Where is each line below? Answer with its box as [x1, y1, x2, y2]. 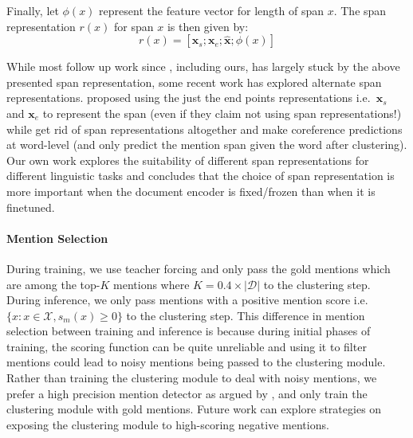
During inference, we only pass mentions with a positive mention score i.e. [6, 291, 368, 308]
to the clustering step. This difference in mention [126, 307, 365, 323]
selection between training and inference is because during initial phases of [6, 323, 371, 339]
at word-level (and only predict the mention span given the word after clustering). [6, 136, 407, 153]
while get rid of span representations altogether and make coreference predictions [6, 120, 403, 137]
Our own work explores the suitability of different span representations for [6, 151, 369, 168]
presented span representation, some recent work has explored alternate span [6, 73, 382, 90]
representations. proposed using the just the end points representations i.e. [6, 89, 371, 106]
